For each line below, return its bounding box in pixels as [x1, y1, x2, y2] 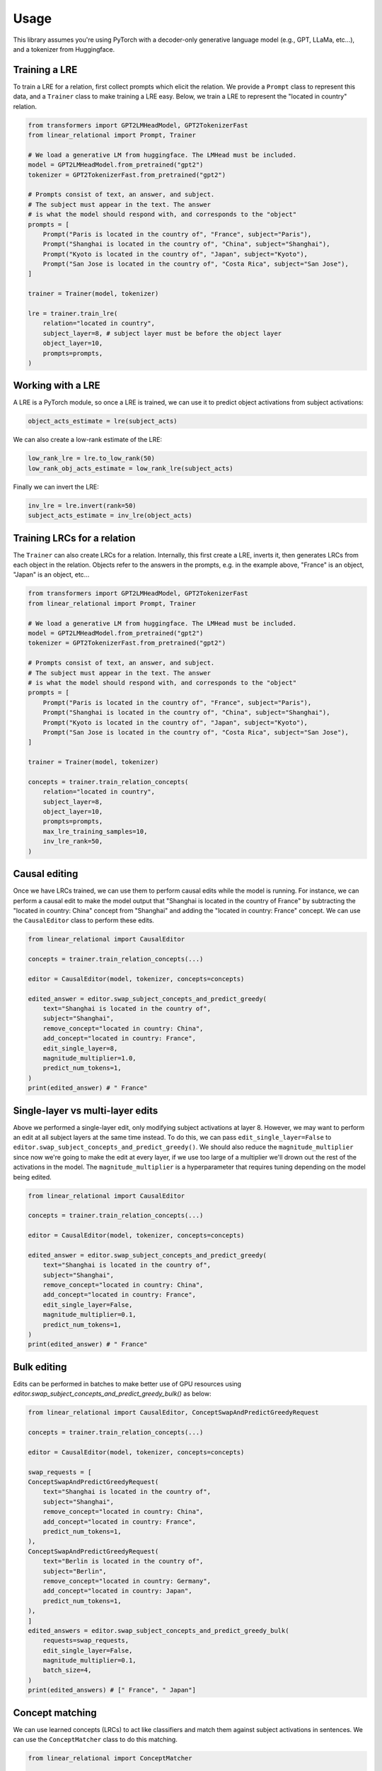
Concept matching [13, 1707, 97, 1719]
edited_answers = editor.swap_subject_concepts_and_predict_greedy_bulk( [28, 1626, 289, 1634]
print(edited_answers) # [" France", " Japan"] [28, 1686, 196, 1694]
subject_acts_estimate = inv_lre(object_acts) [28, 511, 192, 520]
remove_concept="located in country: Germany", [42, 1577, 212, 1585]
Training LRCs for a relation [13, 532, 136, 544]
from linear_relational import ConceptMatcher [28, 1754, 192, 1762]
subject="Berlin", [42, 1567, 107, 1575]
